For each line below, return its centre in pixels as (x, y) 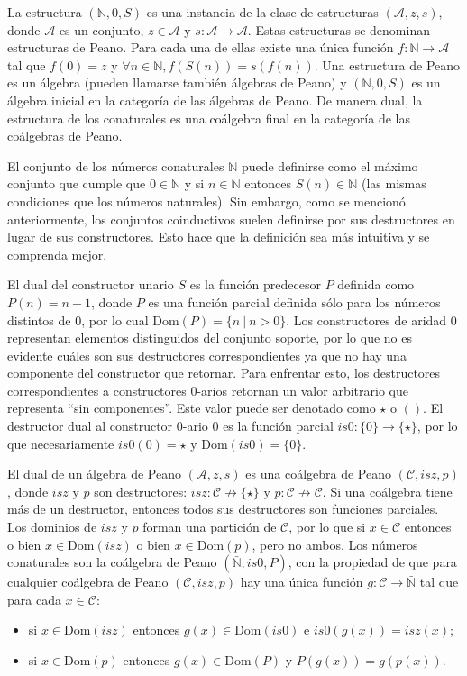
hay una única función (302, 582)
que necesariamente (61, 443)
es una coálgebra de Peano (318, 474)
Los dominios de (52, 527)
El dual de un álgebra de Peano (94, 474)
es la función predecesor (255, 284)
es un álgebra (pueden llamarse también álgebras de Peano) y (177, 82)
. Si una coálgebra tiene (387, 491)
